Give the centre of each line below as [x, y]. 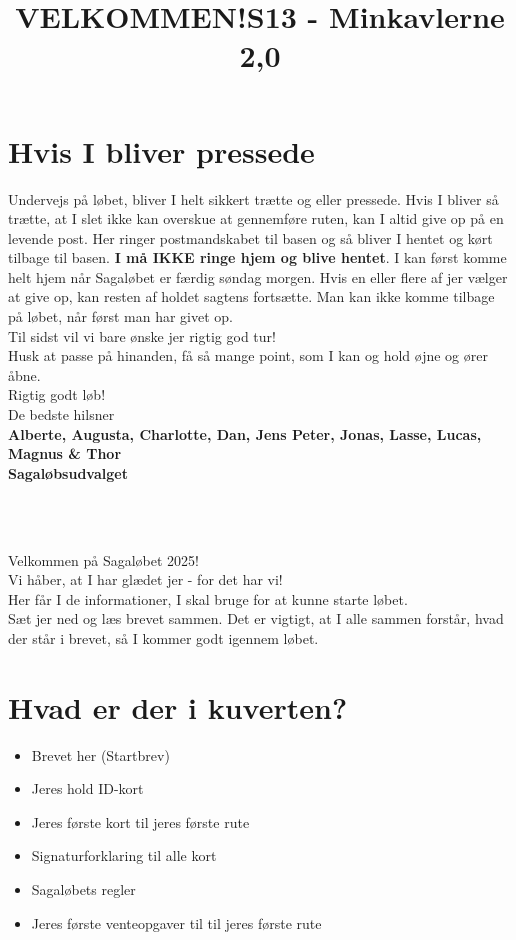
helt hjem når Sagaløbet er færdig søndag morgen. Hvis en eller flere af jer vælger [258, 276]
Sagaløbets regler [83, 889]
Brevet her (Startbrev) [100, 754]
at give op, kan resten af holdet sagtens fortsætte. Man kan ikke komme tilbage [251, 296]
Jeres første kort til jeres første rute [140, 821]
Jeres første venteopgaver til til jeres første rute [176, 922]
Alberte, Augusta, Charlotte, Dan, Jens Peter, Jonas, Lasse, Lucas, [245, 433]
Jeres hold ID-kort [87, 788]
